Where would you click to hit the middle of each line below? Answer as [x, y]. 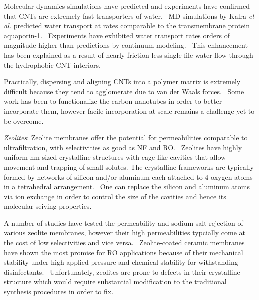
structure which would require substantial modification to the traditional [115, 282]
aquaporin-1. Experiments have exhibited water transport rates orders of [117, 35]
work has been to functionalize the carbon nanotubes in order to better [113, 101]
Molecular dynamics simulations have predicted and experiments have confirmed [127, 6]
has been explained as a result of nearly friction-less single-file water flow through [129, 55]
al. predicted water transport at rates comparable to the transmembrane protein [127, 26]
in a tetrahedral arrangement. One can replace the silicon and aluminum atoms [127, 187]
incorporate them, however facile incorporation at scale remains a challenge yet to [129, 111]
